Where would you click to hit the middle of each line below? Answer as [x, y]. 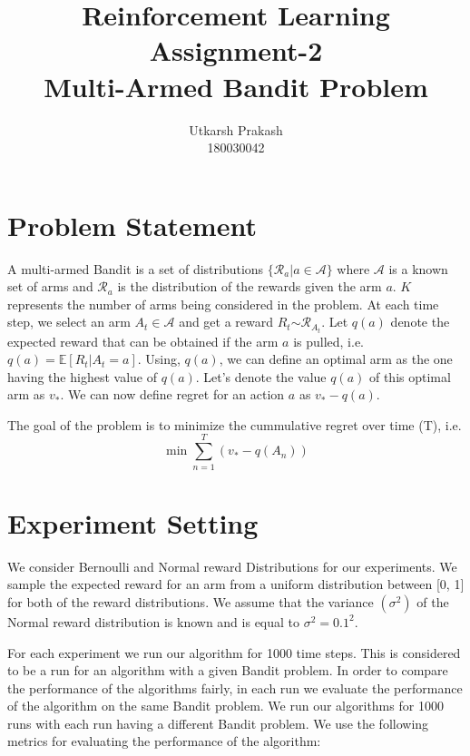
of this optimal [410, 376]
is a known [418, 268]
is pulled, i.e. [328, 341]
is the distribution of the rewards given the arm [250, 286]
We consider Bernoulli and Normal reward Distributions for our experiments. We [232, 566]
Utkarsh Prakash [236, 129]
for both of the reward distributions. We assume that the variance [191, 601]
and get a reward [226, 322]
